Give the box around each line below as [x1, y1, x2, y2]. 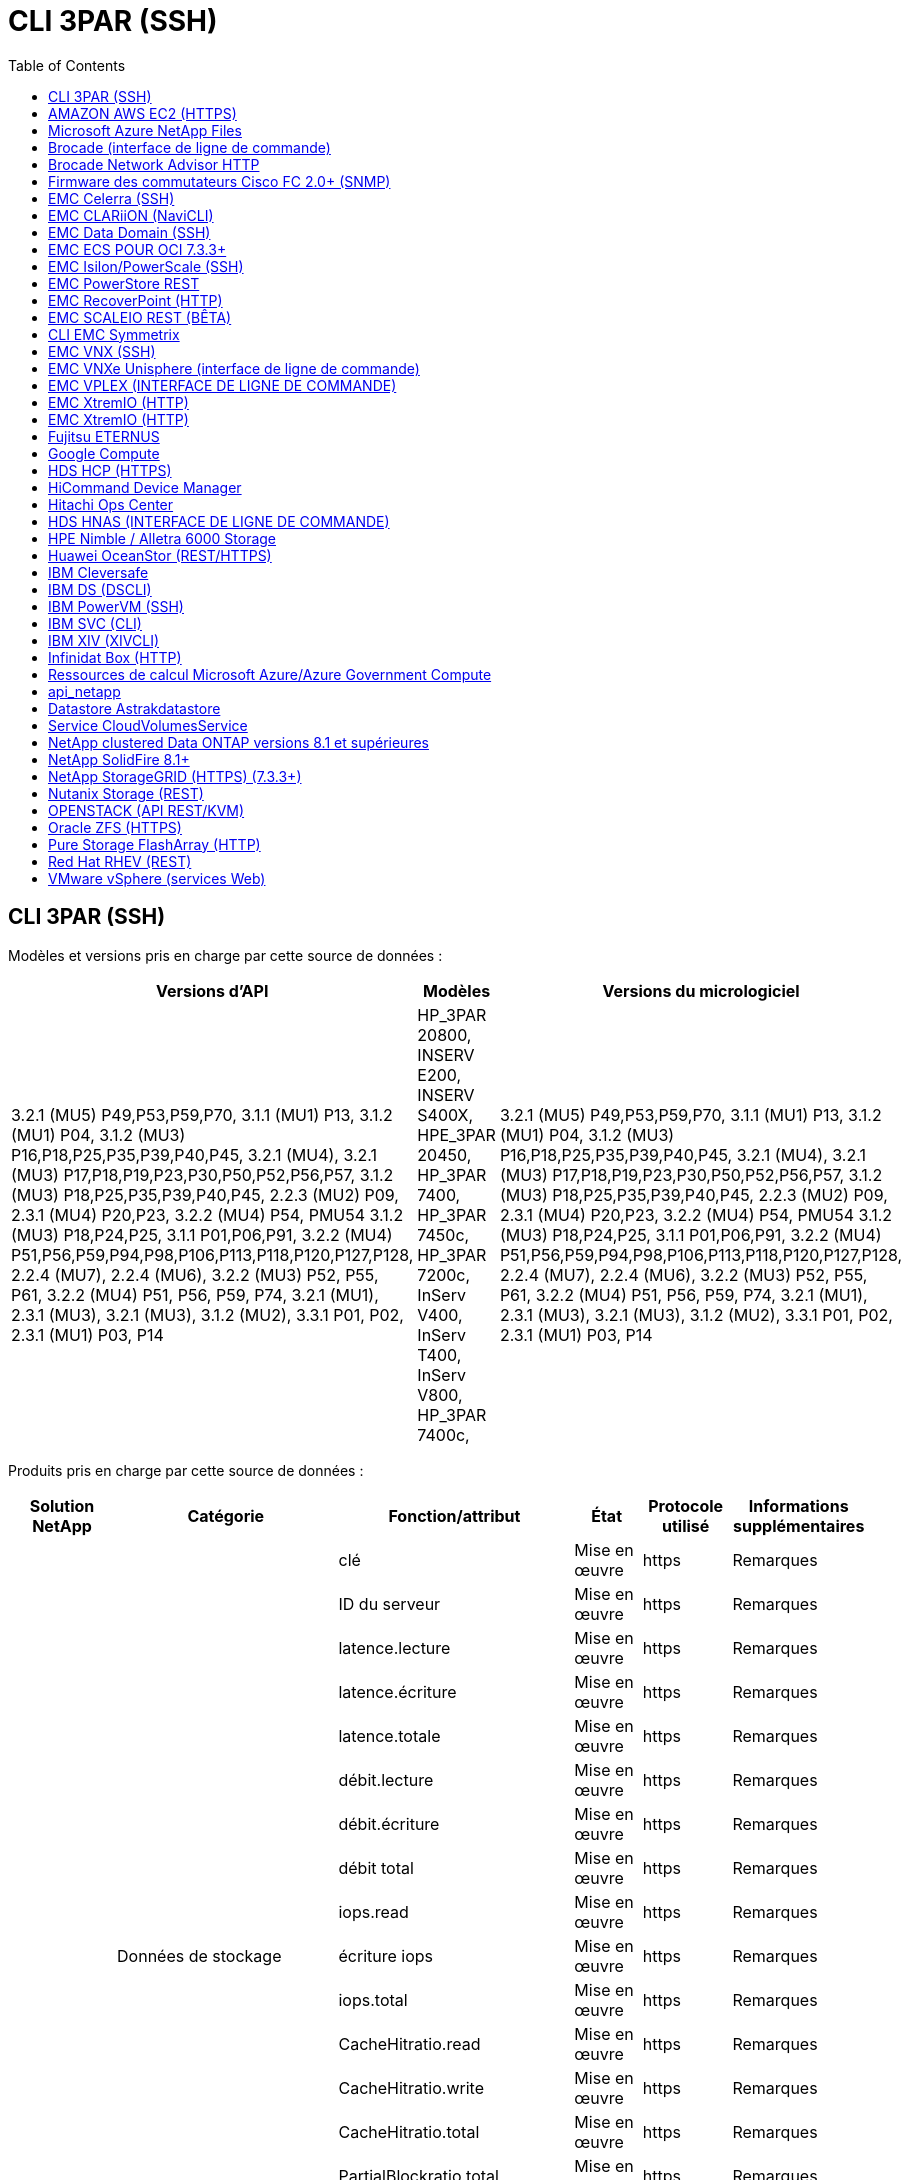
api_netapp [48, 682, 121, 700]
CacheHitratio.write [338, 2077, 484, 2098]
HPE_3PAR [417, 1124, 496, 1145]
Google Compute [48, 444, 160, 462]
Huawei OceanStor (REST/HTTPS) [48, 546, 272, 564]
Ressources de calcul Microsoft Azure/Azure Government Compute [48, 665, 492, 683]
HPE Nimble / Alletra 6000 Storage [48, 529, 277, 547]
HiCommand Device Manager [48, 478, 242, 496]
